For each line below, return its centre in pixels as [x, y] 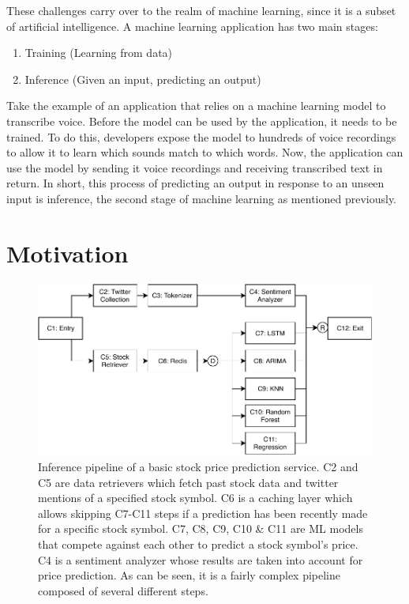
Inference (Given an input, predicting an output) [143, 79]
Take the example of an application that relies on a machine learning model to [196, 106]
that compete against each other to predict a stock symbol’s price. [198, 544]
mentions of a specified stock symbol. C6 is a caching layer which [195, 498]
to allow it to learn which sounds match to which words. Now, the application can [205, 152]
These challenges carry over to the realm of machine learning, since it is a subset [201, 10]
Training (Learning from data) [99, 53]
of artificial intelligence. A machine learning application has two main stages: [192, 26]
